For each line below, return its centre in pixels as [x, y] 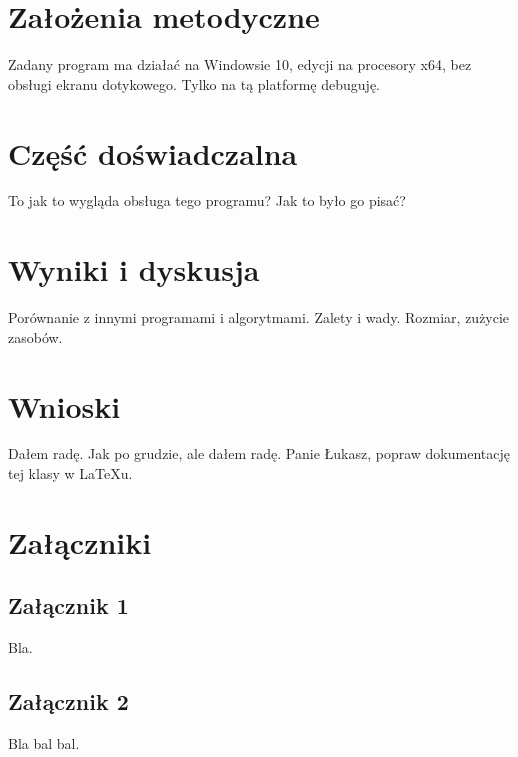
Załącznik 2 [68, 701]
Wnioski [64, 405]
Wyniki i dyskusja [134, 269]
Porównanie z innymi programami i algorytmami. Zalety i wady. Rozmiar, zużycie [259, 317]
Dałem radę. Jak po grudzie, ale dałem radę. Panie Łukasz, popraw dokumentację [259, 453]
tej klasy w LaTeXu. [70, 473]
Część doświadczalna [153, 152]
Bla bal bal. [44, 743]
